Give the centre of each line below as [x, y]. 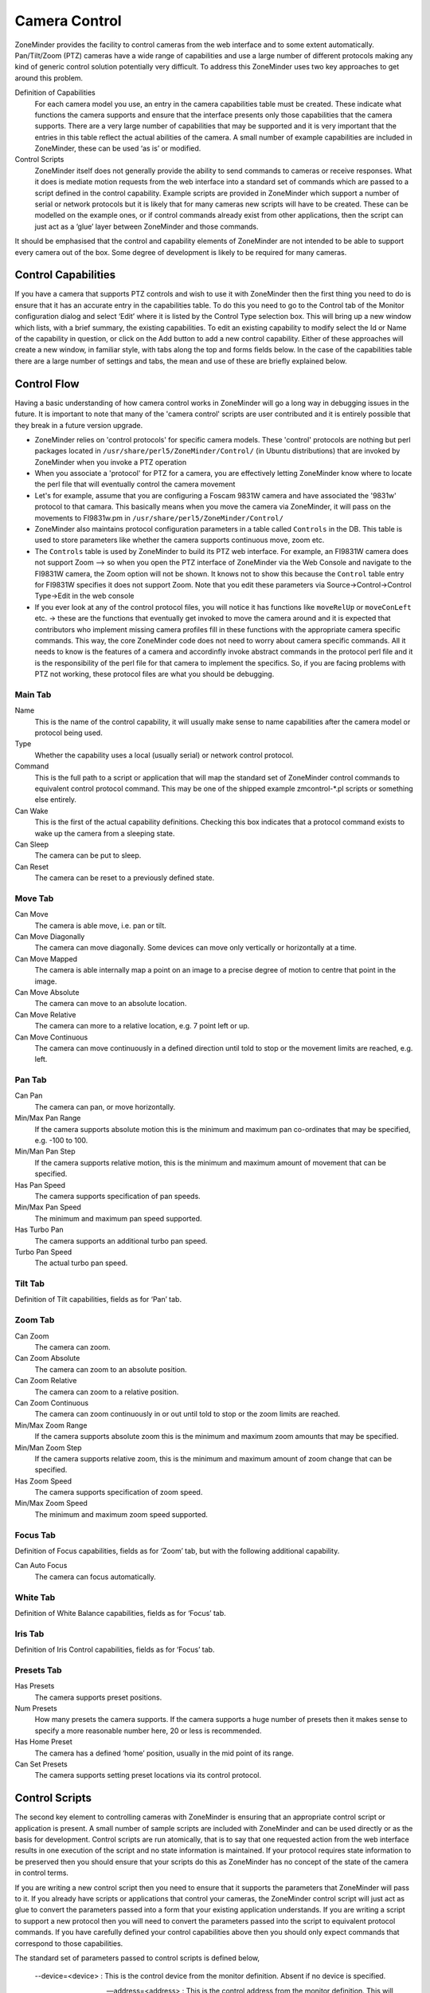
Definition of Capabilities [55, 92]
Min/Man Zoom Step [49, 1448]
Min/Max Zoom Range [51, 1425]
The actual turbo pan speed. [81, 1263]
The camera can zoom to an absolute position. [111, 1369]
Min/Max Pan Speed [48, 1207]
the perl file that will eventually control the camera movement [135, 484]
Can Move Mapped [46, 959]
